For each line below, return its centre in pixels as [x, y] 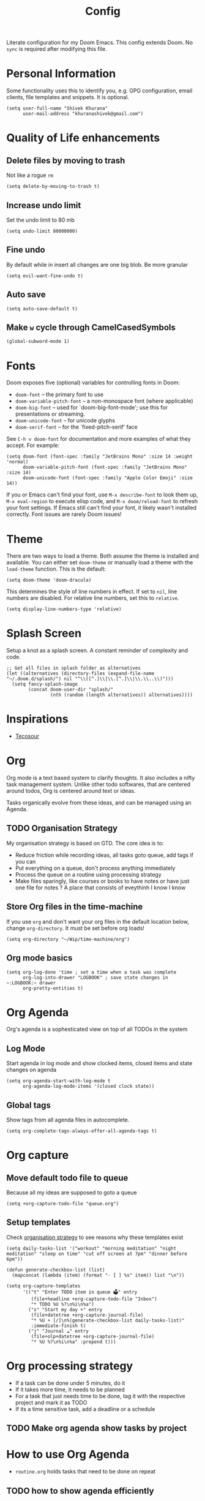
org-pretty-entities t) [53, 988]
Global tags [28, 1105]
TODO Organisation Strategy [62, 829]
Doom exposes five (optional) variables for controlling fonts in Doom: [93, 383]
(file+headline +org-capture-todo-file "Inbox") [94, 1299]
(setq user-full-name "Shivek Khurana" [57, 108]
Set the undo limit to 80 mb [41, 220]
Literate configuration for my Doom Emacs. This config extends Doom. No [100, 43]
